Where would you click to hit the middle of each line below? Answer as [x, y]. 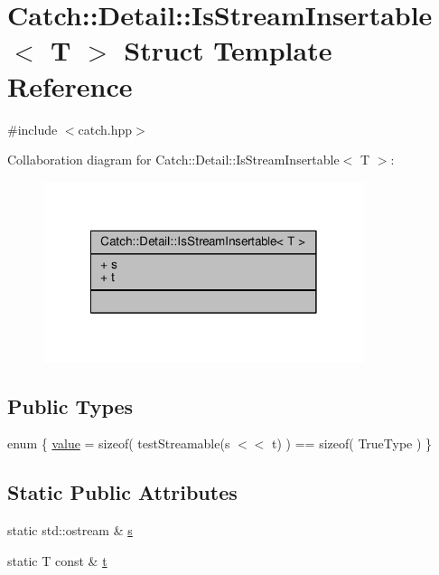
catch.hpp [105, 129]
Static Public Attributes [122, 492]
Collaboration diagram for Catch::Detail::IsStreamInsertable [173, 160]
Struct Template [228, 50]
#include [33, 129]
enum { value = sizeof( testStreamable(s [119, 443]
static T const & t [57, 560]
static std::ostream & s [70, 530]
